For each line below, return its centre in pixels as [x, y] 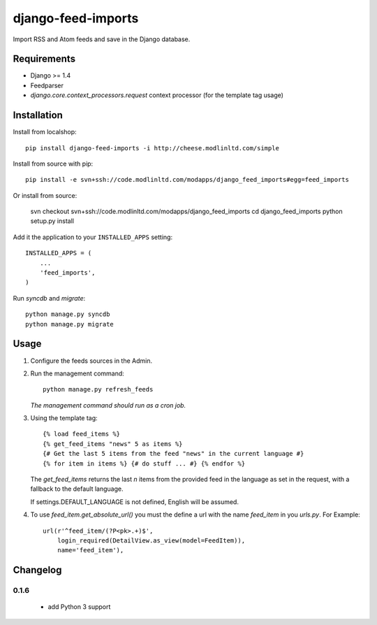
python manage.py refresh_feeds [98, 389]
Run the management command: [77, 373]
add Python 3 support [79, 607]
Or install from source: [45, 195]
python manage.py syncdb [68, 314]
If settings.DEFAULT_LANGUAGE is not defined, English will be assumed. [134, 502]
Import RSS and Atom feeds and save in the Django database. [102, 39]
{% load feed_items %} [82, 434]
